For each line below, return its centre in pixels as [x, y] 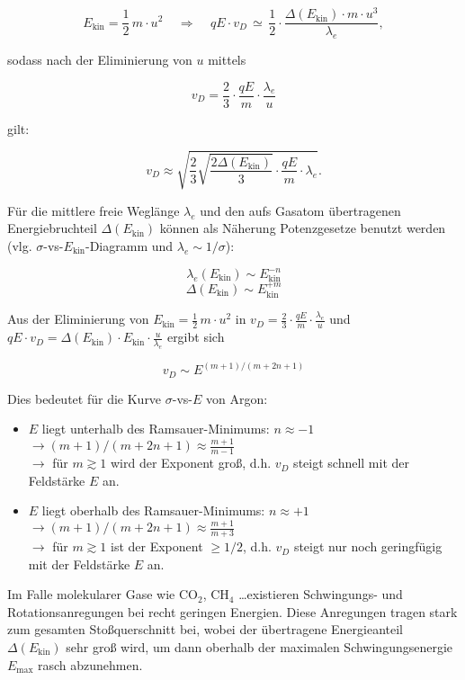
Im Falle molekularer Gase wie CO [103, 594]
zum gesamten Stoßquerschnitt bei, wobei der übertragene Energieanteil [205, 629]
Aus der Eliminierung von [78, 319]
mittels [227, 59]
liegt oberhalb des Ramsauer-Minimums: [153, 510]
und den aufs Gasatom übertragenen [300, 210]
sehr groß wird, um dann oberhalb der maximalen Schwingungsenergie [259, 647]
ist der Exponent [157, 546]
